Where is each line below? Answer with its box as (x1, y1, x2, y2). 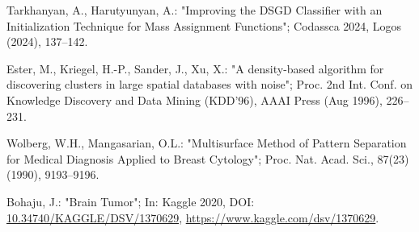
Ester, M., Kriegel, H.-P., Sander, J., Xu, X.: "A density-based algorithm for (6, 60, 384, 77)
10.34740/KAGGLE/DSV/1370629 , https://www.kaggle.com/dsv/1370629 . (6, 209, 379, 226)
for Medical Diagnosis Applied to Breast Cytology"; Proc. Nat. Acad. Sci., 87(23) (6, 150, 409, 167)
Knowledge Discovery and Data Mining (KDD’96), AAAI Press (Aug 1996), (6, 91, 383, 108)
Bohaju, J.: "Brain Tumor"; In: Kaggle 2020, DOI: (6, 193, 255, 209)
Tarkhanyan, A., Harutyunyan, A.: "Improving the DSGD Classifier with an (6, 2, 383, 18)
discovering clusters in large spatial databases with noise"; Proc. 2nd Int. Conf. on (6, 76, 413, 93)
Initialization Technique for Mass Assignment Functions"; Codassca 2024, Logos (6, 17, 402, 34)
